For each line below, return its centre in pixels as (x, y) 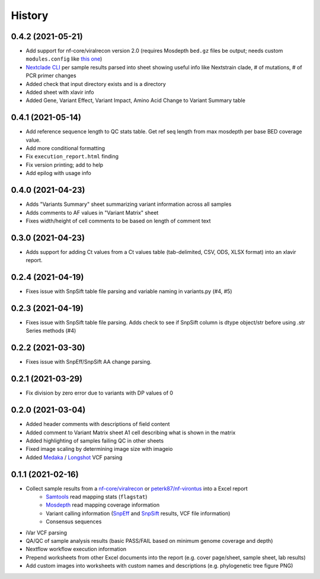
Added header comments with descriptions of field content (98, 424)
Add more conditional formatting (65, 148)
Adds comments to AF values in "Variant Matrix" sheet (92, 212)
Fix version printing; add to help (65, 165)
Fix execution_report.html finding (72, 157)
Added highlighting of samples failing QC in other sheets (95, 440)
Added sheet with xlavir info (60, 93)
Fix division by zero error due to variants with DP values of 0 (100, 393)
